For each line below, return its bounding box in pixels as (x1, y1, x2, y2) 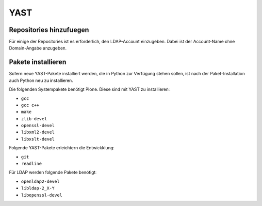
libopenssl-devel (21, 192, 63, 198)
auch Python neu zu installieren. (9, 78, 73, 83)
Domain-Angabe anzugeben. (9, 45, 67, 51)
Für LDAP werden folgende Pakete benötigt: (9, 170, 97, 175)
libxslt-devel (21, 136, 55, 142)
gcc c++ (21, 102, 40, 108)
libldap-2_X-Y (21, 186, 55, 191)
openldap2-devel (21, 178, 60, 184)
